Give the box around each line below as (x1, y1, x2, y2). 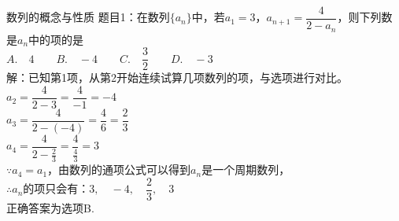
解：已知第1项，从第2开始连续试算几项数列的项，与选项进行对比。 (6, 69, 348, 86)
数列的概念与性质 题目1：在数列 (6, 9, 170, 25)
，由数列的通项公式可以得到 (47, 161, 191, 178)
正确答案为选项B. (6, 199, 94, 215)
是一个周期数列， (201, 161, 290, 178)
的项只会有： (23, 180, 90, 197)
